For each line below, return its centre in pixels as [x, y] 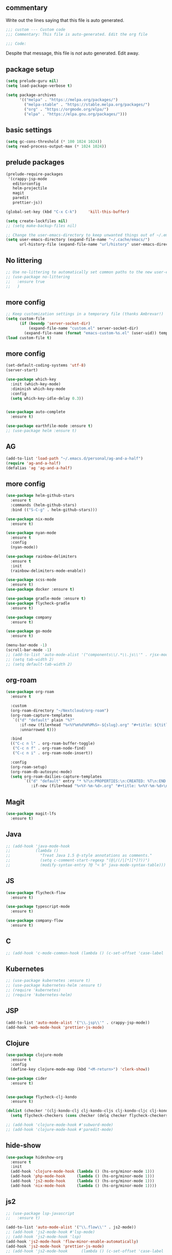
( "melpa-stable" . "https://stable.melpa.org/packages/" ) [87, 104]
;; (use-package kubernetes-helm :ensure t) [54, 985]
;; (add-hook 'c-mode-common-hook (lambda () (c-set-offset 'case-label [85, 953]
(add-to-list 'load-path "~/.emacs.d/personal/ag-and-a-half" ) [75, 458]
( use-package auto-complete [36, 412]
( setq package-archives [31, 95]
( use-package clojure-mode [34, 1055]
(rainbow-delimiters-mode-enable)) [48, 571]
